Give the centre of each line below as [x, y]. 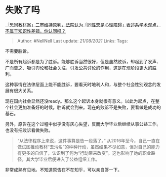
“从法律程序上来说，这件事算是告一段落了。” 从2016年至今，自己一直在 [88, 140]
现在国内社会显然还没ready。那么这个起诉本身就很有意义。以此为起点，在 [80, 101]
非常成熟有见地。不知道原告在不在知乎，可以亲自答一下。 [63, 170]
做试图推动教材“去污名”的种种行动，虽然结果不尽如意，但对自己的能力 [88, 147]
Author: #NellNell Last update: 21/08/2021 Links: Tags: [73, 41]
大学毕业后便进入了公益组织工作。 [65, 159]
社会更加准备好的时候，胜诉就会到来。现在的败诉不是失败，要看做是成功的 [85, 107]
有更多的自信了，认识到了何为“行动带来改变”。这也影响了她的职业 [84, 153]
